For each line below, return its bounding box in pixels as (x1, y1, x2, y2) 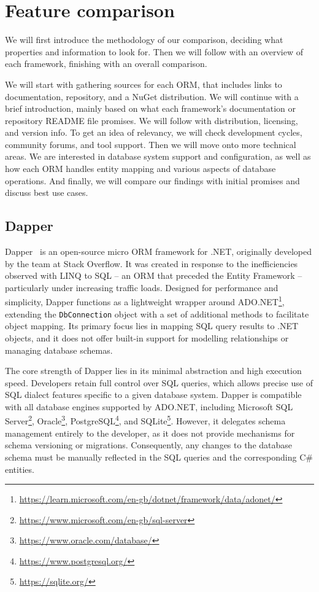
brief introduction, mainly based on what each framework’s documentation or (5, 102, 296, 115)
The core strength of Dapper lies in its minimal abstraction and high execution (5, 364, 302, 377)
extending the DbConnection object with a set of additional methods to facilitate (5, 307, 309, 320)
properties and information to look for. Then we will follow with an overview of (5, 45, 304, 58)
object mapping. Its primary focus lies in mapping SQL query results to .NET (5, 319, 299, 332)
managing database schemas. (5, 343, 113, 356)
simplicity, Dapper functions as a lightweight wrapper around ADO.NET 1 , (5, 294, 285, 308)
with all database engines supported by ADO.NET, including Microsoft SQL (5, 400, 293, 413)
